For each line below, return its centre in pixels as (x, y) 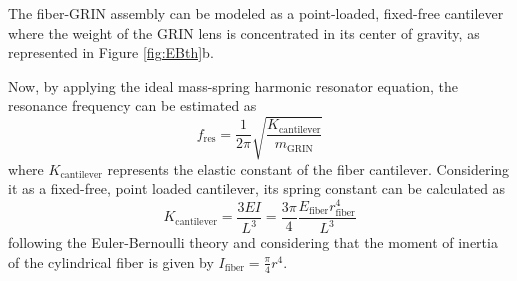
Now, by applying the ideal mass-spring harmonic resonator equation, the (233, 85)
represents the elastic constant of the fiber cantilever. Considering (308, 168)
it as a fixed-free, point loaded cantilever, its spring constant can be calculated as (257, 188)
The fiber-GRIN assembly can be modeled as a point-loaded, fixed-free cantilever (256, 13)
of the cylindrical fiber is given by (111, 261)
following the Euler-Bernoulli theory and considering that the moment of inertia (253, 242)
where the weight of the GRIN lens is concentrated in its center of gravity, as (244, 32)
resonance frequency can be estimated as (132, 105)
